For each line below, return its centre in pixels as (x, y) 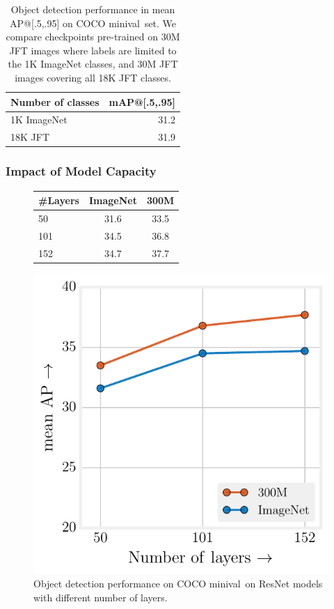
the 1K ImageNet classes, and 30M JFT (93, 64)
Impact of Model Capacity (81, 171)
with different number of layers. (101, 597)
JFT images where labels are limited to (93, 50)
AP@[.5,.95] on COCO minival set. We (93, 23)
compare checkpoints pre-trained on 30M (93, 37)
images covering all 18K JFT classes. (93, 77)
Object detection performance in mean (93, 9)
